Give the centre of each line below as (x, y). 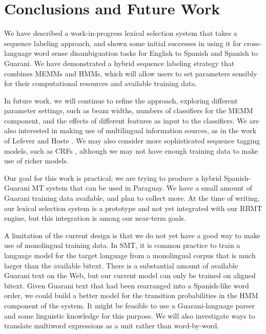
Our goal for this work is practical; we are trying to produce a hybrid (113, 178)
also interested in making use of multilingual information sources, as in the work (130, 130)
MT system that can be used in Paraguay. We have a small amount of (142, 188)
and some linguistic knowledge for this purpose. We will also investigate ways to (130, 315)
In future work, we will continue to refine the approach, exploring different (121, 100)
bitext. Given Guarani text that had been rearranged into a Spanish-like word (127, 285)
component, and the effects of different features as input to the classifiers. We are (132, 120)
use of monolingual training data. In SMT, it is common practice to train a (122, 245)
